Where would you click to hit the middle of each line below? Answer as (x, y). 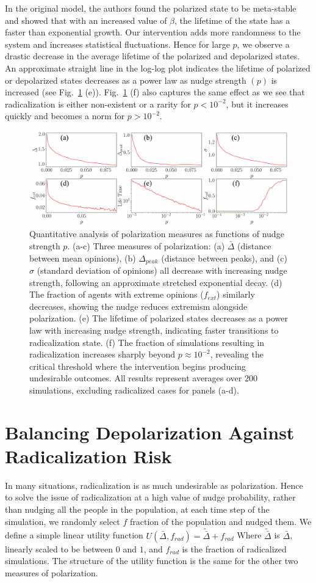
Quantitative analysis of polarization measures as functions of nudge (157, 234)
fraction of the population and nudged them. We (221, 521)
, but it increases (257, 104)
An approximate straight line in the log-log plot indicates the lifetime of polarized (158, 68)
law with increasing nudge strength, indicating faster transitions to (154, 330)
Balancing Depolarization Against (150, 432)
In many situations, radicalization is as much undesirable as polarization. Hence (154, 485)
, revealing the (237, 354)
